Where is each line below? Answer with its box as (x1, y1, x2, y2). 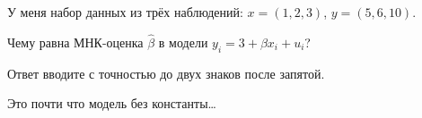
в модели (158, 32, 208, 51)
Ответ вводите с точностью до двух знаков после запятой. (7, 63, 325, 82)
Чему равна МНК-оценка (7, 32, 144, 51)
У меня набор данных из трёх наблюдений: (7, 3, 243, 21)
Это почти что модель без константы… (7, 94, 216, 113)
